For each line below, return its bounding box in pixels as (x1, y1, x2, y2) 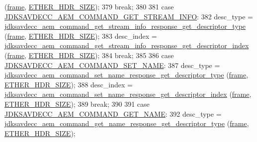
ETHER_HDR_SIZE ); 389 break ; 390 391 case (4, 98, 150, 109)
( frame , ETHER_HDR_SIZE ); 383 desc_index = (4, 30, 157, 41)
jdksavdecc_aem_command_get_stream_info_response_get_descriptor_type (4, 21, 246, 31)
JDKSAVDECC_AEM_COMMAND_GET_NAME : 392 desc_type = (4, 108, 222, 119)
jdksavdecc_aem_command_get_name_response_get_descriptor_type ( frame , (4, 118, 249, 129)
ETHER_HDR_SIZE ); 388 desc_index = (4, 79, 133, 89)
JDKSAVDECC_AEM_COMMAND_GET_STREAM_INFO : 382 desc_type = (4, 11, 253, 21)
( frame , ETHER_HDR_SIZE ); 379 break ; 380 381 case (4, 1, 174, 11)
